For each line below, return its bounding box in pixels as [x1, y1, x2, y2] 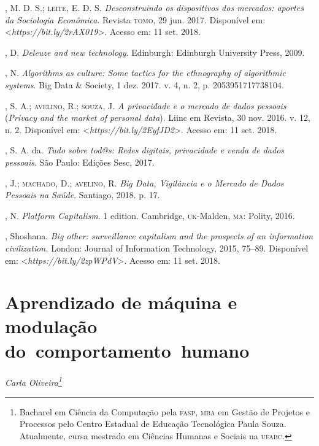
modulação [5, 313, 98, 339]
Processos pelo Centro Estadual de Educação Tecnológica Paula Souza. [19, 417, 286, 430]
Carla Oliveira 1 [5, 374, 62, 388]
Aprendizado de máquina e [5, 290, 237, 315]
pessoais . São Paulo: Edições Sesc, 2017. [5, 155, 155, 168]
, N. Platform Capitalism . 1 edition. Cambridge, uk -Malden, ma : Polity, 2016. [5, 209, 295, 221]
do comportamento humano [5, 337, 250, 363]
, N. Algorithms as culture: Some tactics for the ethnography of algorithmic [5, 66, 286, 79]
